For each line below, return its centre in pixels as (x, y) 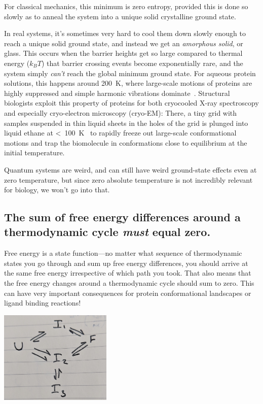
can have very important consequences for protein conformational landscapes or (128, 293)
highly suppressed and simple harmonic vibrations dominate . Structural (117, 93)
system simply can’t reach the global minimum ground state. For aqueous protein (130, 73)
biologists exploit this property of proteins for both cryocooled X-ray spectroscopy (131, 103)
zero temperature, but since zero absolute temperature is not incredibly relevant (128, 179)
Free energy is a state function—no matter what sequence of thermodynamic (123, 253)
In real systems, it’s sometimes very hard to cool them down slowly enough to (125, 33)
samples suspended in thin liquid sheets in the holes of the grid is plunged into (126, 123)
